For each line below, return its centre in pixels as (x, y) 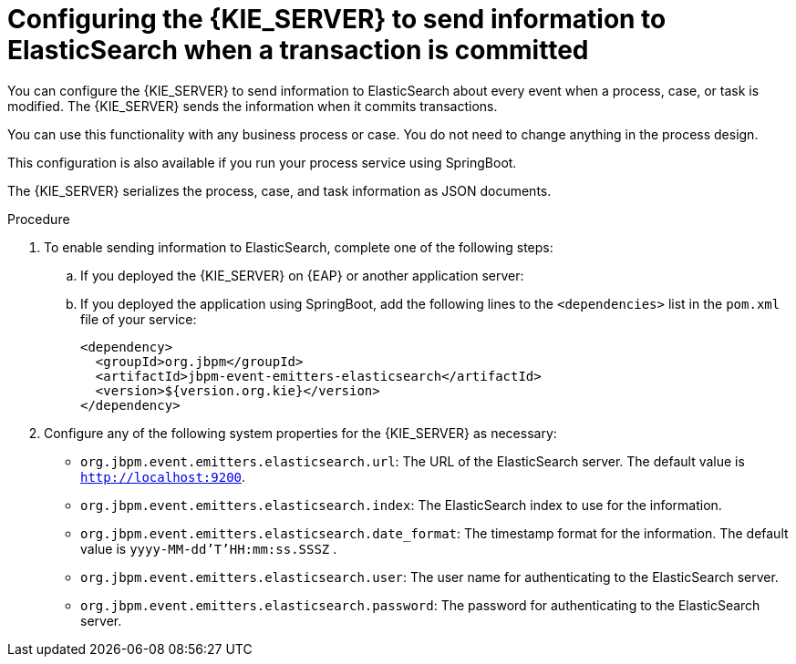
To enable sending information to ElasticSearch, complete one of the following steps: (299, 247)
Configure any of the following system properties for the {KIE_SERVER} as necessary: (300, 433)
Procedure (39, 219)
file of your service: (139, 319)
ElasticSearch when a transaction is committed (298, 50)
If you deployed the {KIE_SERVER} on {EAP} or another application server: (302, 275)
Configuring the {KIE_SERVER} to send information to (337, 19)
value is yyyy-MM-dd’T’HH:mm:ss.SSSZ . (209, 548)
